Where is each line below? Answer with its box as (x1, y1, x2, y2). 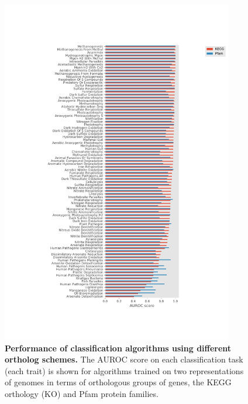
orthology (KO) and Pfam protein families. (5, 387, 159, 399)
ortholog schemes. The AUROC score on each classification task (5, 353, 243, 365)
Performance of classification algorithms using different (5, 341, 232, 354)
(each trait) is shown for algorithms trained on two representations (5, 364, 244, 377)
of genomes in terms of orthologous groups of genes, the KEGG (5, 376, 232, 388)
